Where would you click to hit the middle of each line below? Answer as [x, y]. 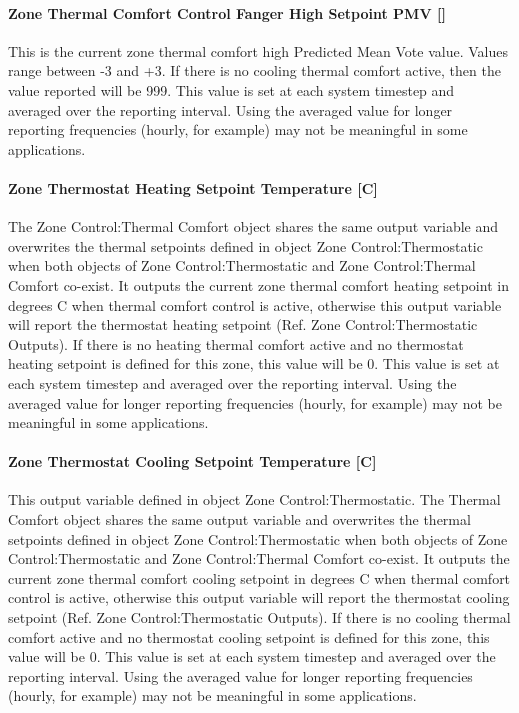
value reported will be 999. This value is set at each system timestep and [231, 89]
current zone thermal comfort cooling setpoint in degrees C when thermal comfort [259, 577]
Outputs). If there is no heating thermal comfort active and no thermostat [236, 343]
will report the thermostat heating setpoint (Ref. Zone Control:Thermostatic [243, 324]
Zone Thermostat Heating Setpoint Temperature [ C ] [193, 187]
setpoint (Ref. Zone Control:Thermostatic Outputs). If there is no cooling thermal [259, 617]
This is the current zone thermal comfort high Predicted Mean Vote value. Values [258, 50]
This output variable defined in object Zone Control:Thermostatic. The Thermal [254, 499]
